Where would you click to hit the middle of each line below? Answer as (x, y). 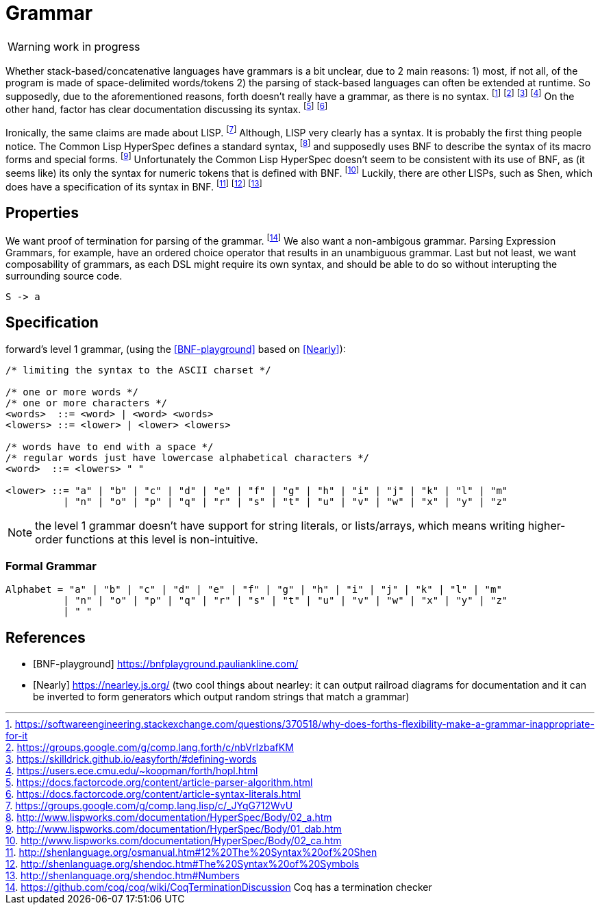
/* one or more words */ (72, 392)
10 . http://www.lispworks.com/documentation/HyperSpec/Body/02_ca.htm (174, 841)
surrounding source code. (64, 275)
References (46, 637)
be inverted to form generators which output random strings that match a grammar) (221, 697)
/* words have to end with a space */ (110, 446)
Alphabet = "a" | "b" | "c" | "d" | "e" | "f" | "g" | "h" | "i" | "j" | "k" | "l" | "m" (254, 590)
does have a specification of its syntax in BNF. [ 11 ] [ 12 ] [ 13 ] (134, 185)
